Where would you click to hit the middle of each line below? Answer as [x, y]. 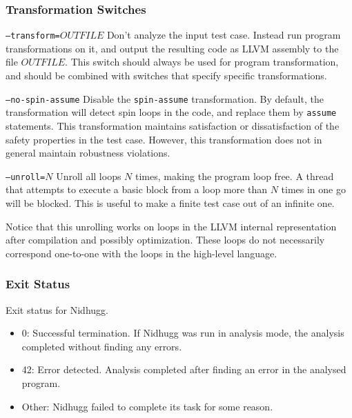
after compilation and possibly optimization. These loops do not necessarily [165, 240]
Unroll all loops [89, 176]
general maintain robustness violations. [88, 153]
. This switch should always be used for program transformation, [202, 62]
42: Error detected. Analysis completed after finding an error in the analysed [184, 369]
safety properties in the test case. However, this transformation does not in [164, 139]
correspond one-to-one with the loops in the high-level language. [141, 253]
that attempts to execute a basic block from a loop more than [136, 189]
